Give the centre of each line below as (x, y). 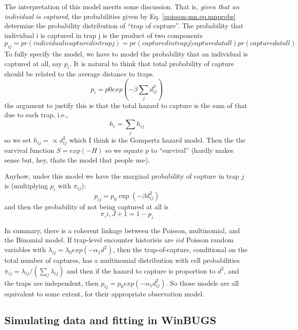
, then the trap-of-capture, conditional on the (180, 249)
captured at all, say (33, 63)
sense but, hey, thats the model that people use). (77, 159)
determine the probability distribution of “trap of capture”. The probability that (124, 26)
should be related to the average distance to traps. (79, 73)
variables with (25, 249)
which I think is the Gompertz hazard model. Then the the (157, 140)
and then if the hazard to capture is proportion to (141, 270)
